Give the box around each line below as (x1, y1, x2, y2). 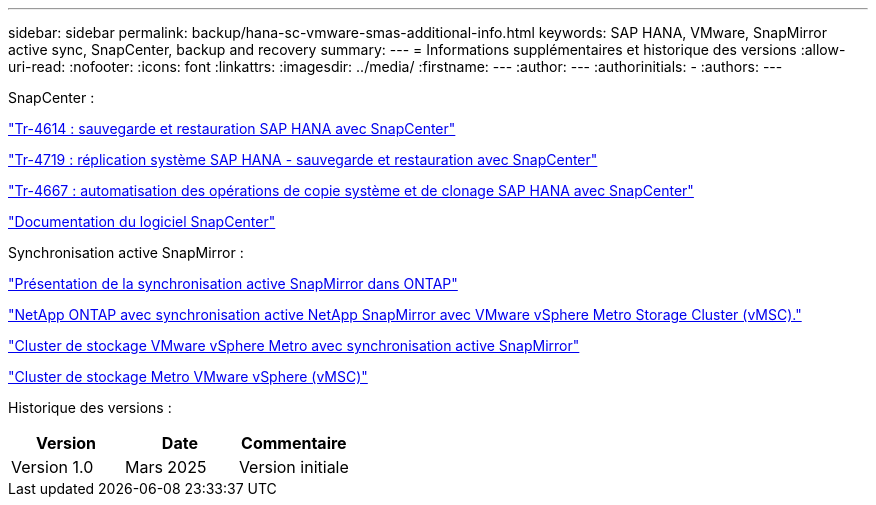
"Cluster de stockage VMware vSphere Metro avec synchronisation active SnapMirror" (8, 337, 580, 354)
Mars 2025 (124, 457, 207, 477)
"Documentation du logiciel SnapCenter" (8, 213, 276, 230)
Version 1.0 (11, 457, 94, 477)
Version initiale (238, 457, 349, 477)
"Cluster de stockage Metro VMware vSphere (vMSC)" (8, 368, 368, 385)
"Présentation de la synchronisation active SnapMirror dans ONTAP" (8, 275, 458, 292)
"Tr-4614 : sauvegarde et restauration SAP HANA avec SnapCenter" (8, 120, 456, 137)
